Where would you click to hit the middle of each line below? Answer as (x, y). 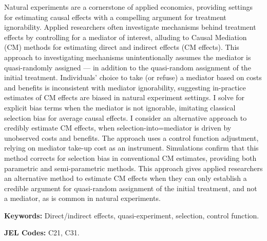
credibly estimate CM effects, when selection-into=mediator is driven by (118, 128)
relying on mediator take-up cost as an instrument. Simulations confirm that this (131, 148)
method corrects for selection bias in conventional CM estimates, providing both (130, 157)
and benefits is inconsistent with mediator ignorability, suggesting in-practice (125, 87)
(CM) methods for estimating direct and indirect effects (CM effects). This (122, 47)
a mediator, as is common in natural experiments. (82, 198)
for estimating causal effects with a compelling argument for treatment (115, 17)
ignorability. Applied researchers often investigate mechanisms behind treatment (130, 27)
